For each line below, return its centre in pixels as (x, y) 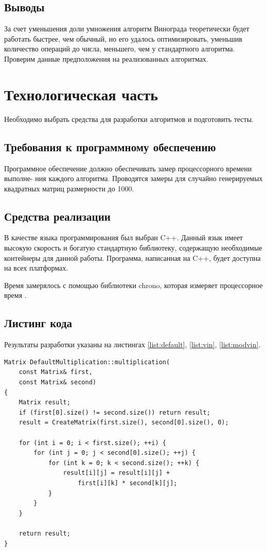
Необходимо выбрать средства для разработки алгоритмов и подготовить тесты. (129, 119)
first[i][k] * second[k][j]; (128, 483)
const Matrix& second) (57, 383)
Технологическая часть (81, 94)
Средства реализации (57, 216)
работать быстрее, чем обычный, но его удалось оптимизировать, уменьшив (123, 38)
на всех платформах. (36, 268)
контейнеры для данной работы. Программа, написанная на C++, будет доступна (132, 257)
